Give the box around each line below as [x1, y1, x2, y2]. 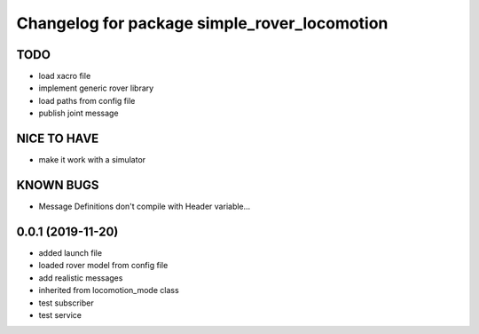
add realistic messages [38, 272, 123, 283]
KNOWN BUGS [16, 178, 99, 193]
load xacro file [38, 71, 91, 82]
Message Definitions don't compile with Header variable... [38, 201, 251, 212]
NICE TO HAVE [16, 131, 99, 147]
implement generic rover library [38, 83, 154, 93]
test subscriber [38, 298, 94, 308]
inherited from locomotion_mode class [38, 285, 179, 296]
